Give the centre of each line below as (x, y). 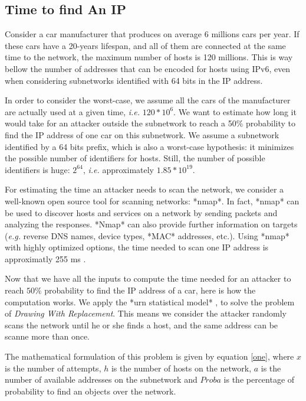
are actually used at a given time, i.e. (73, 111)
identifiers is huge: (37, 169)
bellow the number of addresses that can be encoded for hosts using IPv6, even (148, 68)
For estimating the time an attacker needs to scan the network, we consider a (144, 189)
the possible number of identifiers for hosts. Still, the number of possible (135, 158)
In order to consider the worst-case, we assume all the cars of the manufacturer (148, 100)
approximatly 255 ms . (45, 258)
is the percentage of (259, 379)
